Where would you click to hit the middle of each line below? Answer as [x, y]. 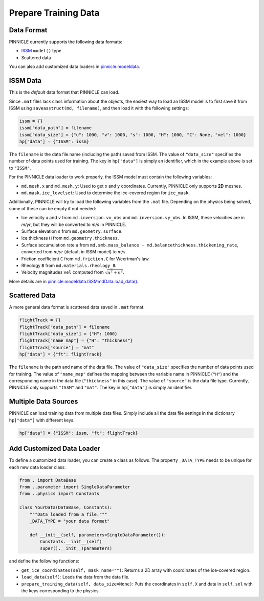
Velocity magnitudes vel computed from [62, 272]
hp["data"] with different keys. [42, 420]
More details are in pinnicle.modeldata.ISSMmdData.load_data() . [74, 282]
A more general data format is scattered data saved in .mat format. [77, 307]
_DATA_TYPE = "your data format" [70, 521]
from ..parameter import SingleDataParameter [75, 487]
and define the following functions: [44, 561]
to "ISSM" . [20, 168]
